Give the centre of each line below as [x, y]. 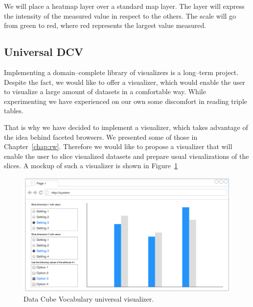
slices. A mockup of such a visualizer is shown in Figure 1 [91, 166]
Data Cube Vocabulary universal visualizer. [89, 299]
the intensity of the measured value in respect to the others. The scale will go [120, 15]
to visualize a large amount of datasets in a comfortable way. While [105, 91]
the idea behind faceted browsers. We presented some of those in [101, 137]
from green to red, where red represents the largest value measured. [105, 25]
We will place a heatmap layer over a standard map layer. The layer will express [124, 6]
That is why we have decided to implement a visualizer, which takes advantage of [126, 127]
